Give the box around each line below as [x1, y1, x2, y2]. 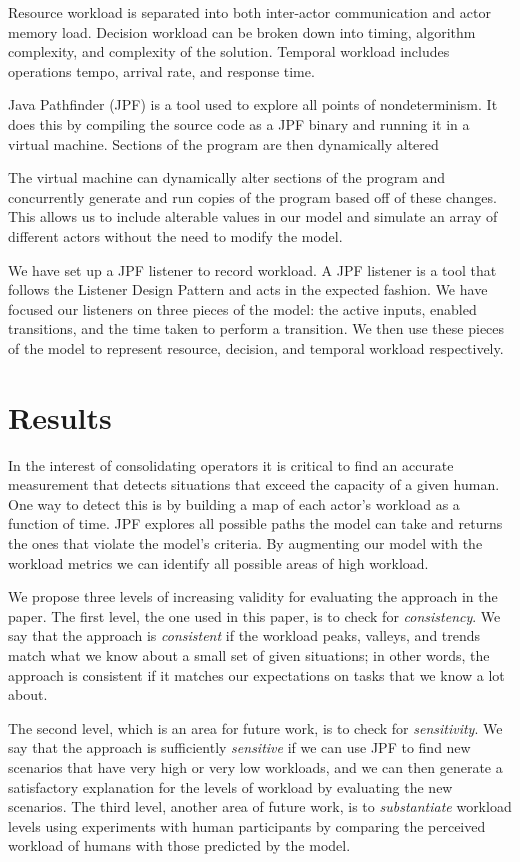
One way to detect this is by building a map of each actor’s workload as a [8, 493, 460, 514]
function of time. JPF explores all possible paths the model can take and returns [8, 513, 503, 534]
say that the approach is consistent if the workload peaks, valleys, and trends [8, 625, 481, 646]
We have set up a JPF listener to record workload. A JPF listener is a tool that [8, 259, 497, 280]
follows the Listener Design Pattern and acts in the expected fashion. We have [8, 279, 488, 300]
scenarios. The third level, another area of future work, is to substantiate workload [8, 796, 512, 817]
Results [8, 396, 112, 437]
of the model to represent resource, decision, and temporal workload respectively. [8, 337, 504, 358]
